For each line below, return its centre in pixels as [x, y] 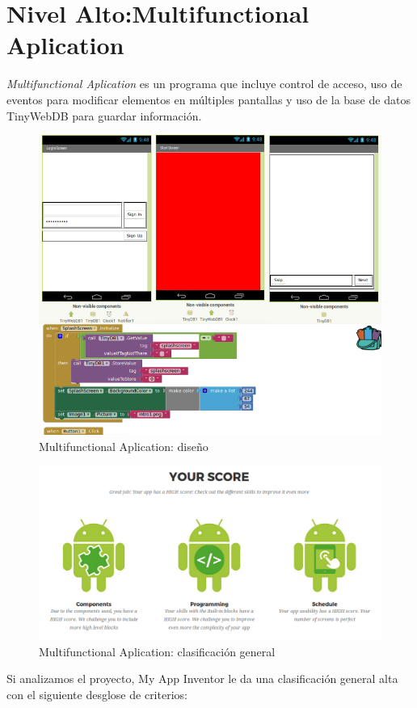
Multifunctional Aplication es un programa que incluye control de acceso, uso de [204, 84]
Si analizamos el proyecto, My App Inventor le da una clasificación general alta [202, 678]
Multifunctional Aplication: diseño [124, 446]
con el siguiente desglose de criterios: [97, 694]
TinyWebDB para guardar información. [104, 115]
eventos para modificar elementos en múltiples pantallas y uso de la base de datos [208, 99]
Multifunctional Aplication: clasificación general [157, 651]
